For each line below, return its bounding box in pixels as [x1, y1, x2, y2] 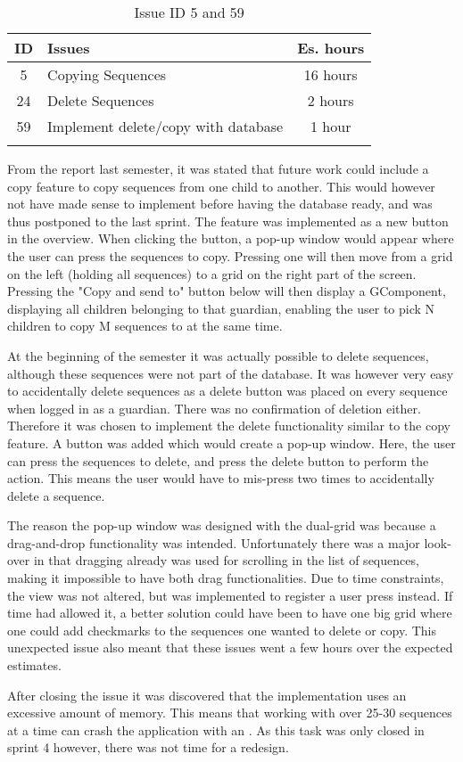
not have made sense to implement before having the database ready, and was [7, 194, 433, 213]
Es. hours [297, 37, 365, 58]
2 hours [307, 90, 354, 111]
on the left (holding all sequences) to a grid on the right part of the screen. [7, 264, 417, 283]
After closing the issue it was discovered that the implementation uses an [7, 685, 407, 704]
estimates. [7, 656, 62, 675]
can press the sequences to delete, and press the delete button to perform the [7, 451, 429, 470]
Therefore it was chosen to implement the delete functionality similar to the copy [7, 416, 451, 435]
